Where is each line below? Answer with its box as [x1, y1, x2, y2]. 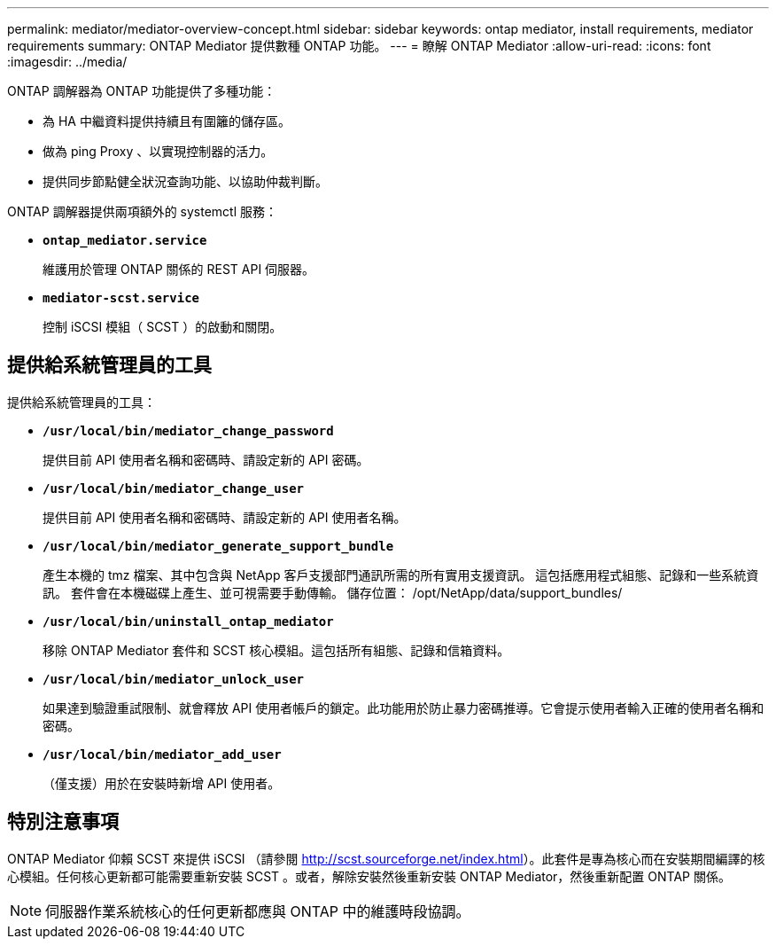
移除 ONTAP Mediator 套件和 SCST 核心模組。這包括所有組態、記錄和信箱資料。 [43, 642, 510, 658]
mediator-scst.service [43, 291, 200, 305]
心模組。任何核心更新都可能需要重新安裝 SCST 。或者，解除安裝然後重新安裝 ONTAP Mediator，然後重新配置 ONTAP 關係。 [7, 868, 731, 884]
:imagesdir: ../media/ [7, 54, 128, 69]
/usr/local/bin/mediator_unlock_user [43, 671, 305, 686]
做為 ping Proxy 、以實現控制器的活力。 [43, 144, 274, 159]
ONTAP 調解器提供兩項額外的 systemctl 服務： [7, 204, 277, 219]
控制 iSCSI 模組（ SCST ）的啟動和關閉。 [43, 319, 283, 334]
